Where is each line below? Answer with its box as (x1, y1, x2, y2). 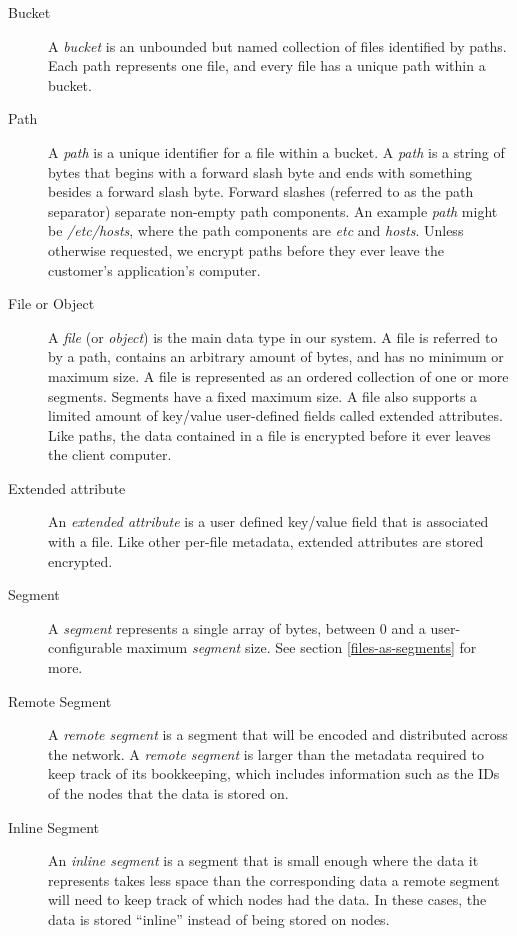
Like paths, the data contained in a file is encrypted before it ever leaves (48, 424, 491, 445)
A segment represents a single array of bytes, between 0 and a (48, 617, 426, 638)
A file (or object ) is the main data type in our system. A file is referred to (48, 326, 498, 347)
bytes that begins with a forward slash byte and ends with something (48, 161, 473, 182)
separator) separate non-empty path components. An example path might (48, 200, 498, 221)
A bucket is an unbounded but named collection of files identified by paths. (48, 35, 507, 56)
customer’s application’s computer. (48, 259, 261, 280)
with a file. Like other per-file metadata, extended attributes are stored (48, 531, 484, 552)
